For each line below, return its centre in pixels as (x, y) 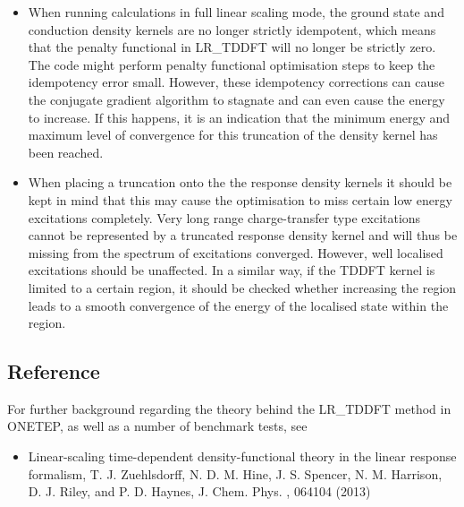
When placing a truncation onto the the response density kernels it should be (240, 182)
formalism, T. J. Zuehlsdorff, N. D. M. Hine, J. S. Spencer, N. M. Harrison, (235, 473)
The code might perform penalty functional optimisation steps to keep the (232, 64)
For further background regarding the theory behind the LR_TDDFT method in (229, 408)
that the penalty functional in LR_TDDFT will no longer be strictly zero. (232, 47)
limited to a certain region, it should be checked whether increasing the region (242, 287)
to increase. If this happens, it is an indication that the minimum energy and (239, 117)
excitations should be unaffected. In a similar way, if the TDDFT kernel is (232, 270)
